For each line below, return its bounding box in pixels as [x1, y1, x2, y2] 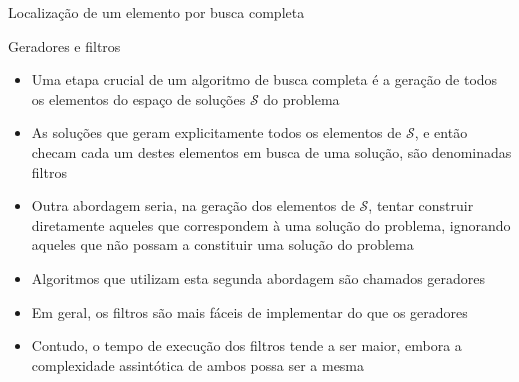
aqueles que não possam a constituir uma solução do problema [31, 234, 414, 255]
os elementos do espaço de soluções [31, 88, 246, 109]
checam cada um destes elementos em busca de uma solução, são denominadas [31, 141, 512, 162]
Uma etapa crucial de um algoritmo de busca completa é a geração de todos [31, 69, 498, 90]
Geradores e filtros [8, 35, 121, 56]
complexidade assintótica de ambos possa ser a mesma [31, 354, 365, 375]
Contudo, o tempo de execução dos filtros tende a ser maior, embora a [31, 335, 462, 356]
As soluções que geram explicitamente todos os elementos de [31, 122, 402, 143]
